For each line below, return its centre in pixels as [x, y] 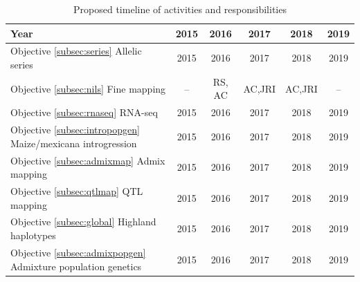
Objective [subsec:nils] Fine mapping [88, 88]
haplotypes [33, 235]
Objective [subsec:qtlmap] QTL [77, 191]
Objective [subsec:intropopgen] [75, 130]
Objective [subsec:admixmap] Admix [88, 160]
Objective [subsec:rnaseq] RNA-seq [84, 112]
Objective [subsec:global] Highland [83, 222]
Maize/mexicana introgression [74, 143]
